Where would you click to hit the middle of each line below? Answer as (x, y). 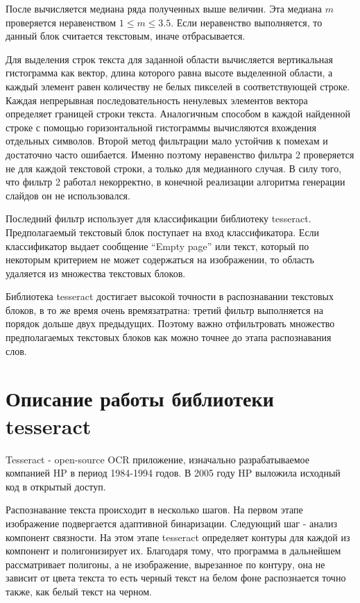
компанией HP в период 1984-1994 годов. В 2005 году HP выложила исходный (173, 473)
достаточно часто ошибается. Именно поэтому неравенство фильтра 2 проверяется (180, 154)
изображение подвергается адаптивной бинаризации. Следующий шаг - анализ (172, 523)
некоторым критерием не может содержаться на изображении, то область (160, 259)
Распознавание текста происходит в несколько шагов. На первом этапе (154, 510)
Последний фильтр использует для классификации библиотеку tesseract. (158, 218)
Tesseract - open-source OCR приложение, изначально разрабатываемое (157, 459)
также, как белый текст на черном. (79, 591)
